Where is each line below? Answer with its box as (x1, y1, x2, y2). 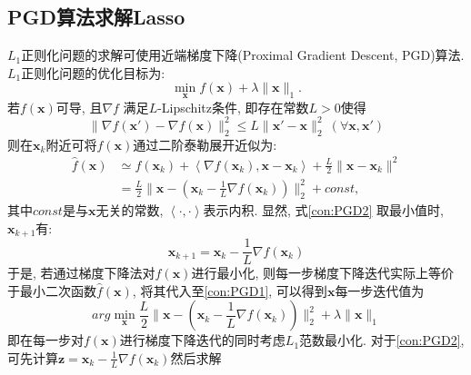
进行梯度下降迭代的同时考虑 (119, 331, 286, 350)
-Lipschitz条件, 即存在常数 (157, 97, 309, 116)
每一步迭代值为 (335, 281, 425, 300)
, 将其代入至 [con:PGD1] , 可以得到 (132, 281, 327, 300)
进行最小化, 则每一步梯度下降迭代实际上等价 (191, 263, 454, 282)
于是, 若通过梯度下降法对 (7, 263, 155, 282)
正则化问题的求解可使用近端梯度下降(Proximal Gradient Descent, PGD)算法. (21, 45, 465, 64)
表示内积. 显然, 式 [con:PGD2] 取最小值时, (203, 200, 444, 219)
